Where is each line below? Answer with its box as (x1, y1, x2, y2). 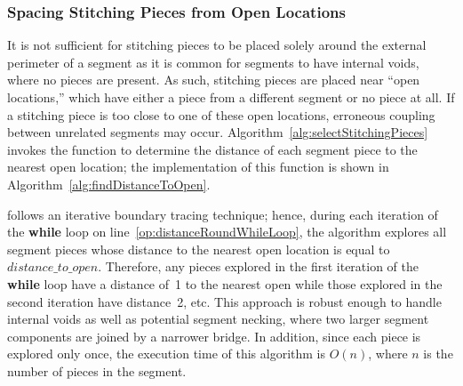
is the (423, 344, 453, 363)
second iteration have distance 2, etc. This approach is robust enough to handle (7, 292, 442, 310)
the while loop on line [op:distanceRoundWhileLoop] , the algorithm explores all (7, 222, 447, 241)
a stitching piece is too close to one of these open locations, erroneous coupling (7, 105, 435, 124)
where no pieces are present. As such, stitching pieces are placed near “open (7, 70, 420, 89)
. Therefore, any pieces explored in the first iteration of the (98, 257, 419, 276)
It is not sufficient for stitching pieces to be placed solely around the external (7, 36, 427, 54)
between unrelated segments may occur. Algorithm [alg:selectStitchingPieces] (7, 123, 428, 141)
